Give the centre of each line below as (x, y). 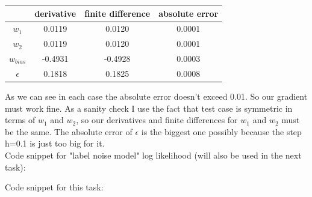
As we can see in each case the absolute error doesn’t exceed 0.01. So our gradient (156, 96)
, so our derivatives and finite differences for (157, 120)
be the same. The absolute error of (69, 131)
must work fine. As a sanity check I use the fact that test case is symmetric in (149, 108)
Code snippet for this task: (54, 187)
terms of (20, 120)
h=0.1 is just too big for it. (55, 143)
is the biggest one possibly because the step (221, 131)
